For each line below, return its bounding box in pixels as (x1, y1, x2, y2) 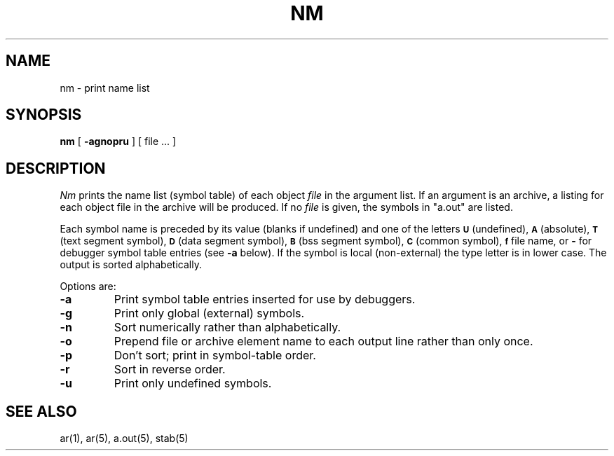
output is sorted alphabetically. (60, 258, 202, 271)
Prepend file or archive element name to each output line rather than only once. (114, 334, 533, 349)
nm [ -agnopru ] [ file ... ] (60, 135, 177, 148)
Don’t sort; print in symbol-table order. (114, 348, 316, 363)
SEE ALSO (6, 402, 77, 420)
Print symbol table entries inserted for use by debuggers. (114, 292, 416, 307)
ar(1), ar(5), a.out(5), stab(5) (60, 432, 189, 445)
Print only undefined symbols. (114, 376, 272, 391)
